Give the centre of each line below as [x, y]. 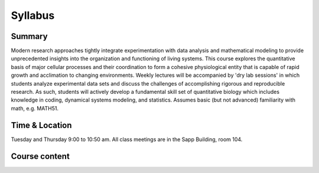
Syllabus [33, 15]
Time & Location [41, 125]
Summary [29, 36]
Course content [40, 156]
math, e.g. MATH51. [35, 108]
